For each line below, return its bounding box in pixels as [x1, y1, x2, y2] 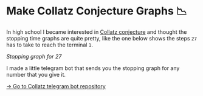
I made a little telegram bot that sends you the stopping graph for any [6, 64, 180, 72]
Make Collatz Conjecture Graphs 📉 [6, 4, 187, 18]
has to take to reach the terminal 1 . [6, 41, 93, 48]
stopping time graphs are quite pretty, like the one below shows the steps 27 [6, 34, 198, 42]
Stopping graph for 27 [6, 53, 62, 60]
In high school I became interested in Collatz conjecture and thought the [6, 28, 187, 36]
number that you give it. [6, 71, 66, 78]
